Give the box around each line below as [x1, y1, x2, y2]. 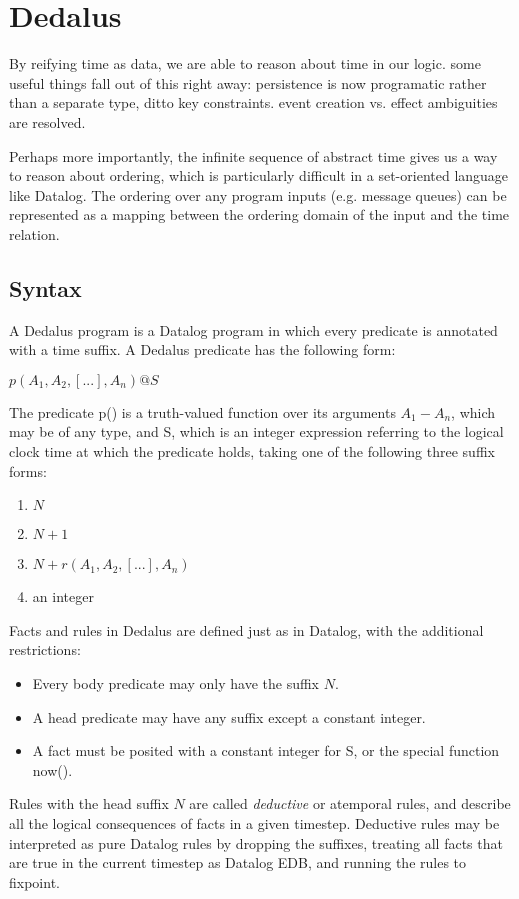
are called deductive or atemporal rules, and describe [189, 793, 511, 814]
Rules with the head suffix [9, 793, 169, 814]
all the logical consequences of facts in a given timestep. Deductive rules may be [9, 812, 500, 833]
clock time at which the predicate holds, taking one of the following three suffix [9, 441, 495, 462]
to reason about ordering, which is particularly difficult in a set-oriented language [9, 165, 509, 186]
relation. [9, 223, 60, 244]
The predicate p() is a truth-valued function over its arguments [9, 401, 396, 422]
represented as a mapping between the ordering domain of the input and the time [9, 204, 510, 225]
